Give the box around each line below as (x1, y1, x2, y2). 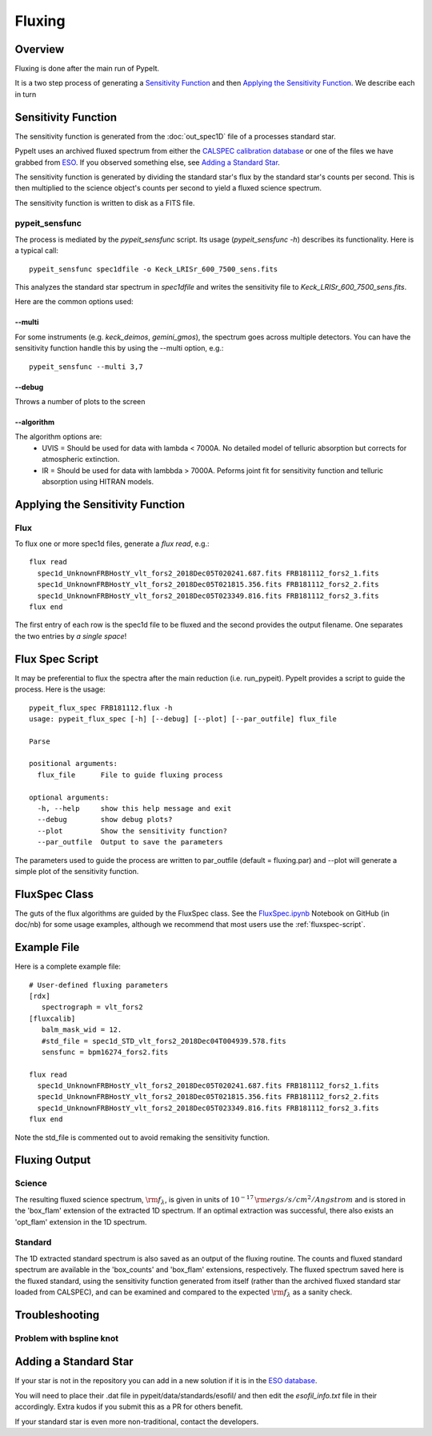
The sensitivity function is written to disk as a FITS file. (14, 198, 195, 207)
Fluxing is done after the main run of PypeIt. (14, 64, 160, 74)
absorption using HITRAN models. (42, 476, 154, 486)
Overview (14, 42, 65, 56)
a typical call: (14, 246, 59, 255)
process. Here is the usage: (14, 684, 106, 694)
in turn (14, 89, 37, 99)
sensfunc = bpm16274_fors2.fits (41, 1047, 169, 1057)
